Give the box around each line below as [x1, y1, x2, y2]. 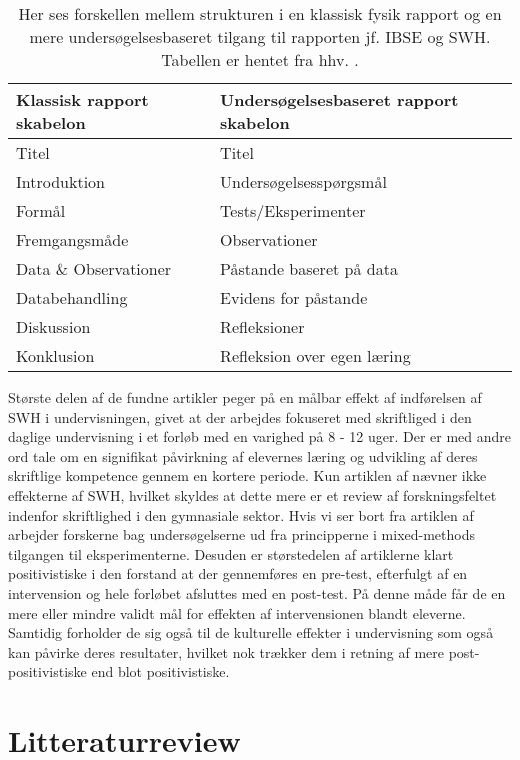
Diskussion [16, 315, 91, 338]
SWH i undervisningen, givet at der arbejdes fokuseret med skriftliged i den [8, 406, 472, 427]
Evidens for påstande [220, 286, 368, 309]
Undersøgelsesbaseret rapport [220, 88, 459, 111]
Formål [16, 199, 66, 222]
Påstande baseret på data [220, 257, 398, 280]
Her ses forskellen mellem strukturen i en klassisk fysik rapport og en [18, 2, 502, 25]
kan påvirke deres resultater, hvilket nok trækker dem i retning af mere [8, 641, 445, 662]
